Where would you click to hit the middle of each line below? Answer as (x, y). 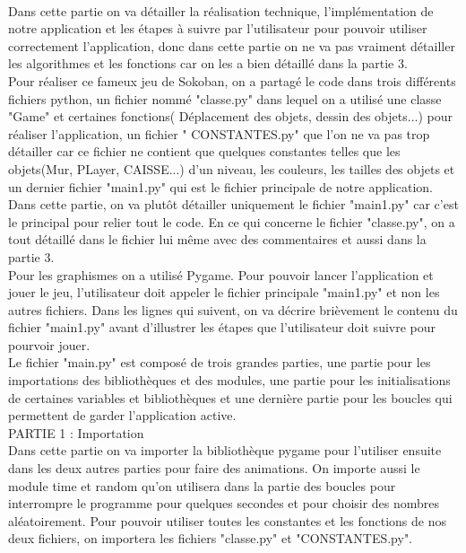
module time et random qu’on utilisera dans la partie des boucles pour (202, 485)
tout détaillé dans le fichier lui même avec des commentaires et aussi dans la (217, 239)
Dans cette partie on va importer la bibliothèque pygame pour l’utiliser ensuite (225, 450)
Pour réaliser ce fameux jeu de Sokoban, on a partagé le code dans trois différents (232, 80)
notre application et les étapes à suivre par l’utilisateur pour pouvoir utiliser (218, 28)
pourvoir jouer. (49, 344)
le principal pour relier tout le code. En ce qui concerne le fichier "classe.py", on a (232, 221)
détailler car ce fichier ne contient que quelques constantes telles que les (204, 151)
